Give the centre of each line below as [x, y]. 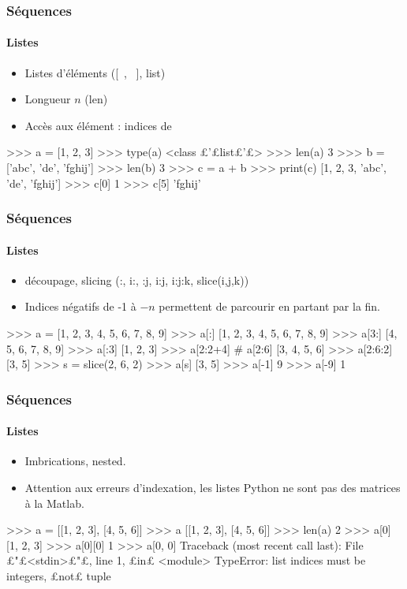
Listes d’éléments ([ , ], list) [95, 72]
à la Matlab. [54, 503]
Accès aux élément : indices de [98, 125]
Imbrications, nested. [75, 461]
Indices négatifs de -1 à [80, 306]
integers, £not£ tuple [59, 576]
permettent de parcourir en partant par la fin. [270, 306]
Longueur [48, 99]
